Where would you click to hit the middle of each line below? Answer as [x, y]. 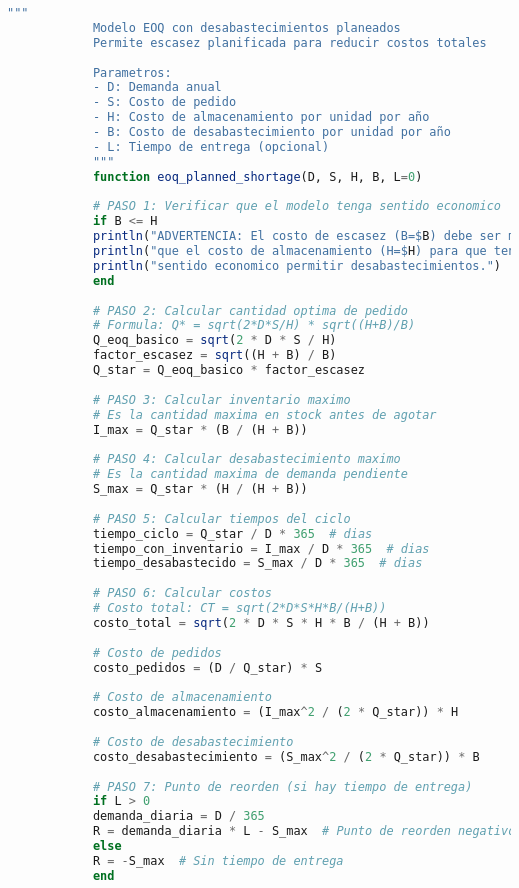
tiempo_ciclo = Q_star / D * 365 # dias [232, 533]
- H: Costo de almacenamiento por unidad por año [261, 117]
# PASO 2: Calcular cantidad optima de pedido [250, 310]
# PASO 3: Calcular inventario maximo [221, 399]
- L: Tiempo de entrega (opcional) [211, 146]
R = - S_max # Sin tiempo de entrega [218, 860]
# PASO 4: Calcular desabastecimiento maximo [246, 459]
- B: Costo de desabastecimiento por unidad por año [271, 132]
